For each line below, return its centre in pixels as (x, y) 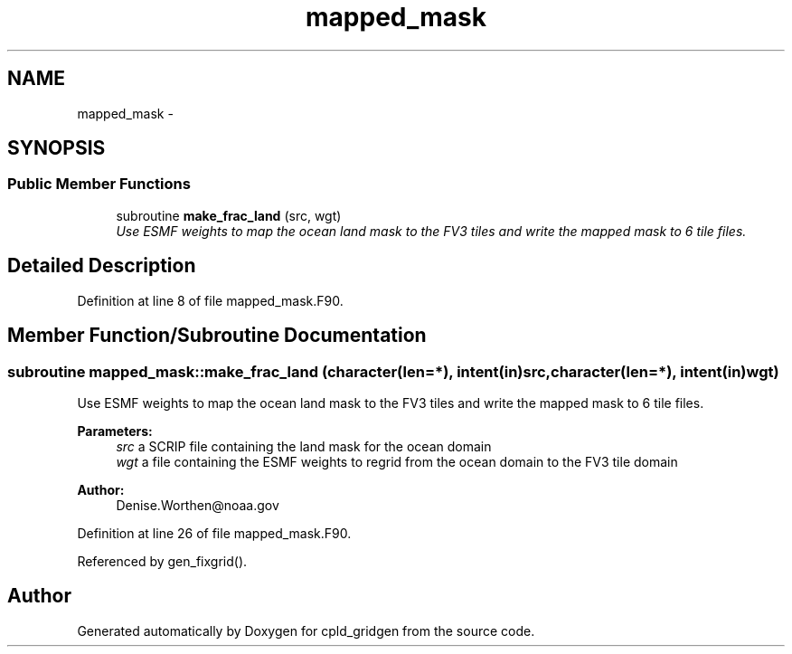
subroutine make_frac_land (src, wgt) (229, 215)
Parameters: (115, 431)
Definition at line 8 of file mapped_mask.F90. (210, 300)
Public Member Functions (99, 184)
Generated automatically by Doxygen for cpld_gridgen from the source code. (306, 630)
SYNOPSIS (57, 148)
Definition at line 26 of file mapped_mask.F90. (214, 533)
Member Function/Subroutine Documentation (217, 336)
